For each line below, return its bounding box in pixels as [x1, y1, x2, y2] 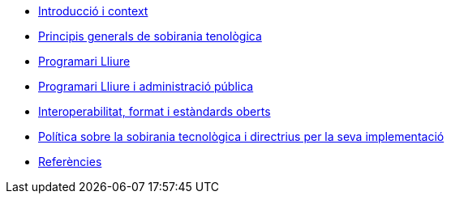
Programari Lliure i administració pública [38, 79, 254, 93]
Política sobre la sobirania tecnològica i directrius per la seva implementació [38, 130, 445, 143]
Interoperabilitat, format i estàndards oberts [38, 104, 271, 118]
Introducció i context [38, 4, 148, 18]
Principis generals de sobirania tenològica [38, 29, 262, 43]
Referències [38, 155, 102, 168]
